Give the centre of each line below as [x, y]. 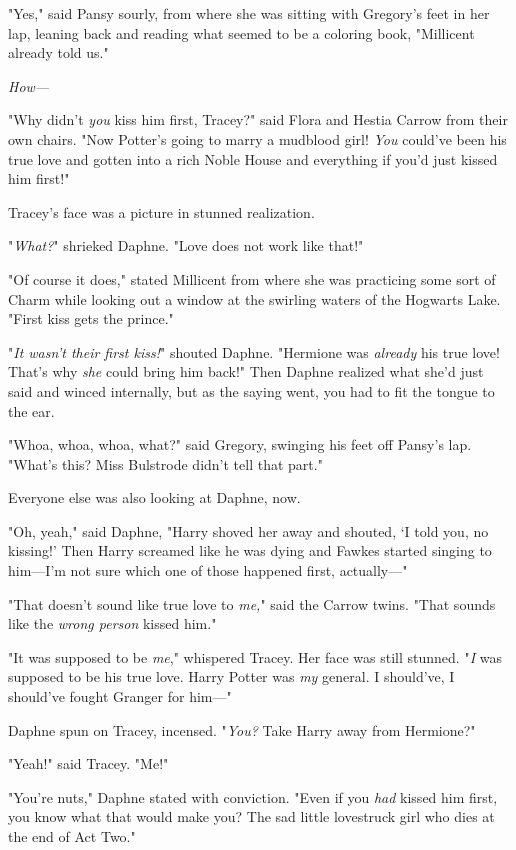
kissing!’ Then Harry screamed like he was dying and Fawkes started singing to [250, 550]
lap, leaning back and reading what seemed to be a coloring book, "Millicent [241, 32]
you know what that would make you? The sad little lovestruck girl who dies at [251, 816]
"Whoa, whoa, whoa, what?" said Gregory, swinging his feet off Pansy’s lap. [240, 444]
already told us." [58, 52]
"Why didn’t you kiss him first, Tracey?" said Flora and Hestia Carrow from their [258, 119]
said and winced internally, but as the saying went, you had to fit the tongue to [251, 390]
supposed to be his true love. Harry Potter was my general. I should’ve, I [231, 676]
